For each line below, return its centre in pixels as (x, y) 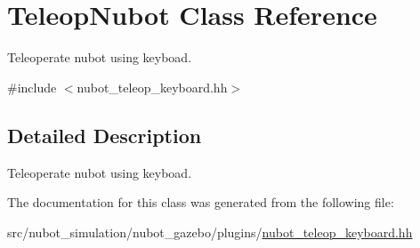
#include (32, 87)
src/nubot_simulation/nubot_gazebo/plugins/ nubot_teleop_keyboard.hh (210, 232)
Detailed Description (105, 135)
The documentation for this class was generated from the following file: (201, 202)
